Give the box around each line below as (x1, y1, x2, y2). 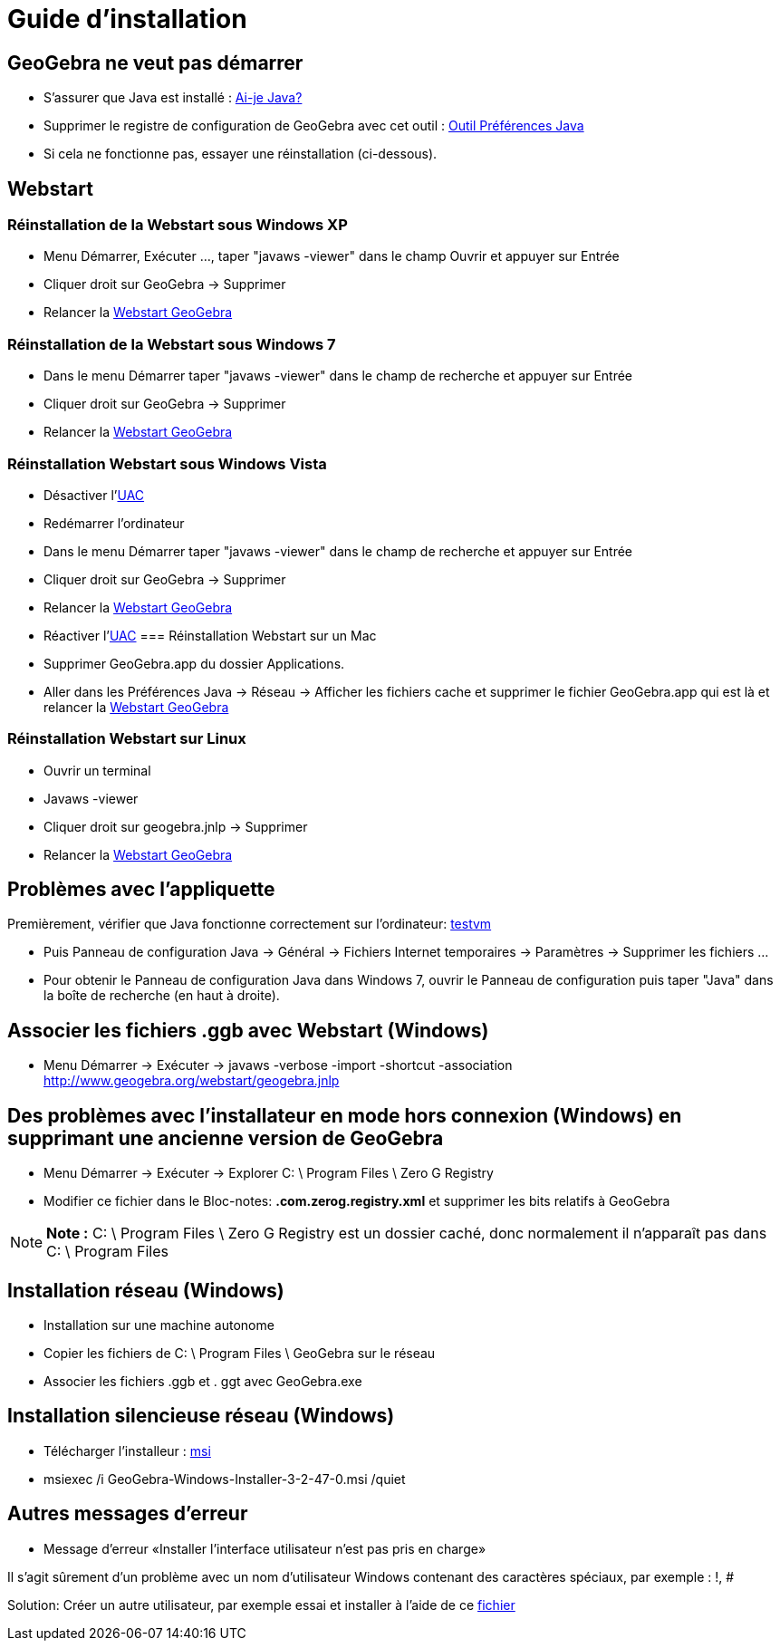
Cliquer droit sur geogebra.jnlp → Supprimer (43, 818, 308, 834)
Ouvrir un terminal (43, 762, 151, 778)
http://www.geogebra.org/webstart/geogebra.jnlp (43, 1073, 340, 1089)
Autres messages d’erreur (7, 1502, 248, 1526)
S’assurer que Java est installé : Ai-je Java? (43, 90, 303, 106)
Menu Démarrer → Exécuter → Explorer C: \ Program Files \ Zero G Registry (43, 1165, 494, 1181)
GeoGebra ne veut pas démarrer (7, 51, 303, 74)
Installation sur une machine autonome (43, 1317, 274, 1334)
